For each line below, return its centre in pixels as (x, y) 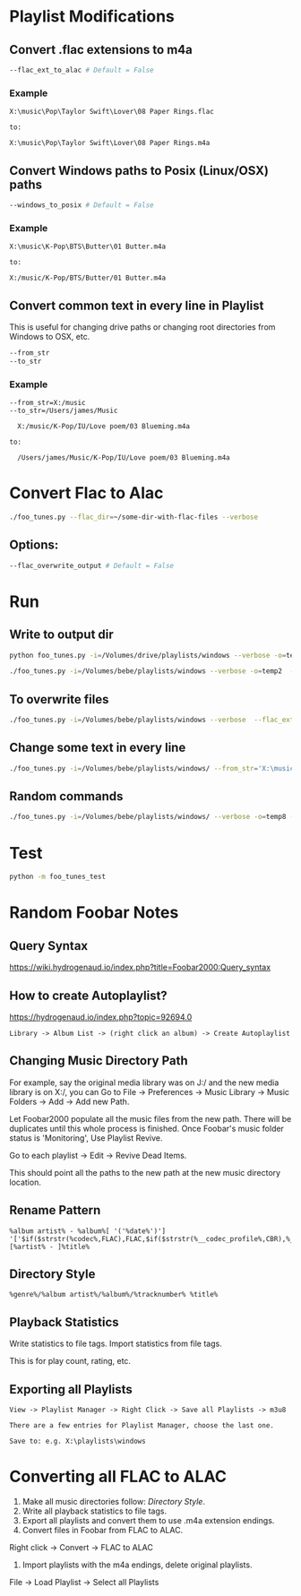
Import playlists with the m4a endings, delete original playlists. (137, 1565)
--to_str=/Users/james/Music (64, 411)
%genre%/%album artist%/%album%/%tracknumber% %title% (114, 1295)
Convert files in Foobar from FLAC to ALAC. (103, 1530)
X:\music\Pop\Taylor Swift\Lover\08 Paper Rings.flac (112, 112)
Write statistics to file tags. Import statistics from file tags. (116, 1344)
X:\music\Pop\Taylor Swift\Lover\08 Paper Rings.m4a (110, 143)
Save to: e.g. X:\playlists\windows (77, 1441)
